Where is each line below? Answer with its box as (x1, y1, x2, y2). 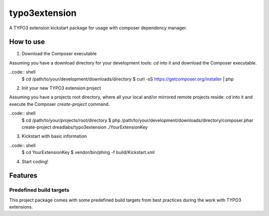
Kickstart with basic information (21, 133, 87, 139)
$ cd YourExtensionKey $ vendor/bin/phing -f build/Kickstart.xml (21, 149, 155, 155)
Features (9, 171, 37, 180)
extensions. (9, 204, 33, 210)
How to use (9, 38, 45, 46)
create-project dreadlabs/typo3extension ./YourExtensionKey (21, 124, 148, 130)
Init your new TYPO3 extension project (21, 85, 102, 91)
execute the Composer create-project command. (9, 101, 110, 107)
